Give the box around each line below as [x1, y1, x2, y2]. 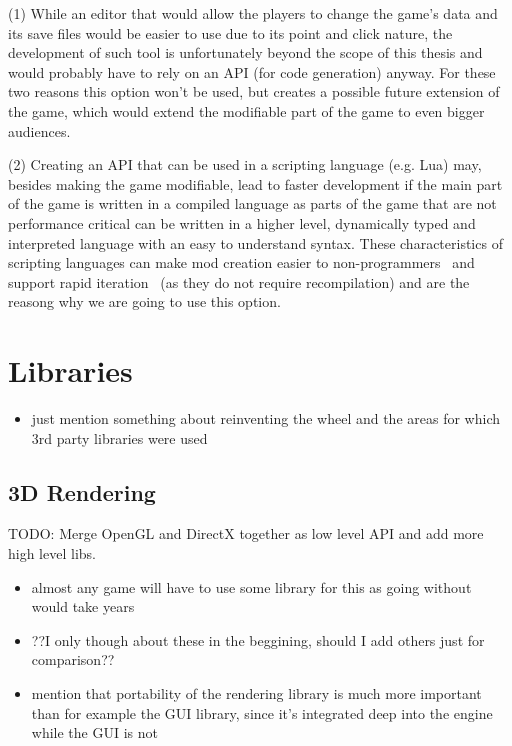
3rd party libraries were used [31, 427, 208, 448]
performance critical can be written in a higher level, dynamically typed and [8, 212, 476, 233]
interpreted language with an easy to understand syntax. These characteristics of [8, 232, 503, 253]
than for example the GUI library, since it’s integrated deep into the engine [31, 702, 493, 723]
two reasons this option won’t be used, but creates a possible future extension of [8, 81, 500, 102]
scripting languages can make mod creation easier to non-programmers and [8, 252, 475, 273]
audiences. [8, 120, 71, 141]
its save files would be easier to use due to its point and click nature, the [8, 22, 453, 43]
